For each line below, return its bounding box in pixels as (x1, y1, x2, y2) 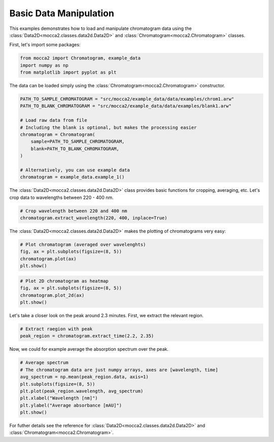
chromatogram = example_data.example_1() (20, 174, 125, 180)
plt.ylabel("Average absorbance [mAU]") (20, 402, 122, 408)
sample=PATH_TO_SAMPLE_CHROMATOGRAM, (30, 139, 125, 145)
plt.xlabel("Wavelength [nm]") (20, 395, 98, 401)
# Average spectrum (20, 360, 68, 365)
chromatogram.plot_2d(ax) (20, 292, 85, 298)
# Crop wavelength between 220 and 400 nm (20, 208, 127, 214)
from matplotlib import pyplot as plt (20, 70, 117, 76)
